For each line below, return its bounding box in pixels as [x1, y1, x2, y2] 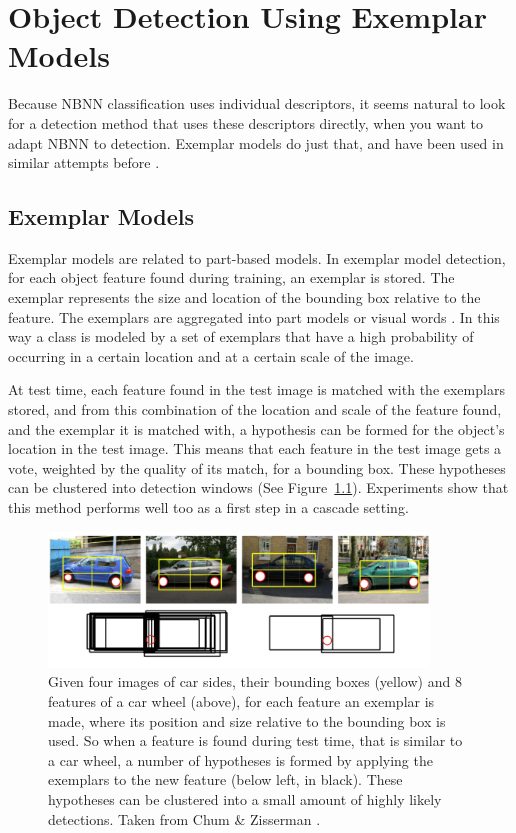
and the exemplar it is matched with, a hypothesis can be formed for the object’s [8, 418, 505, 439]
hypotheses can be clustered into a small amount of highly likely [48, 789, 442, 810]
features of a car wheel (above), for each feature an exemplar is [48, 691, 435, 712]
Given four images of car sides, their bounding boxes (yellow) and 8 [48, 671, 462, 692]
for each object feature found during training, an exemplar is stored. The [8, 267, 455, 288]
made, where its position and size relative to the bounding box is [48, 710, 446, 731]
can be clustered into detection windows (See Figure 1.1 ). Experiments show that [8, 477, 509, 498]
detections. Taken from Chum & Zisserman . [48, 808, 321, 829]
